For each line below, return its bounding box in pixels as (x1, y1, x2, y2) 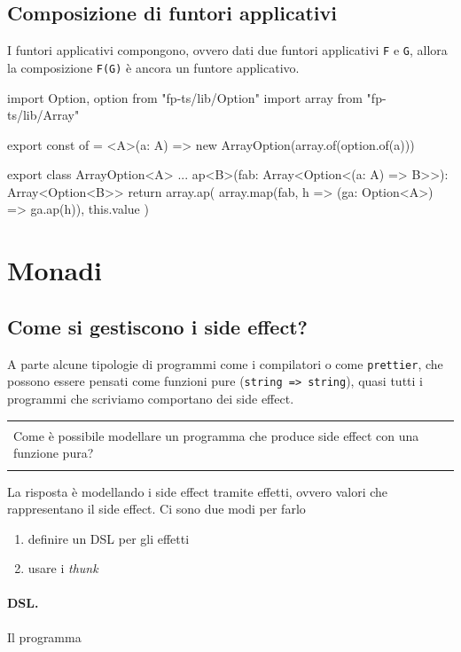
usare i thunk (27, 559, 98, 577)
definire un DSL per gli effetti (27, 529, 190, 547)
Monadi (7, 252, 103, 288)
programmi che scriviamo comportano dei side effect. (7, 389, 294, 407)
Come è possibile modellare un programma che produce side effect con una (13, 426, 419, 444)
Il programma (7, 627, 82, 646)
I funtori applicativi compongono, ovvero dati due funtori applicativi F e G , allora (7, 41, 448, 59)
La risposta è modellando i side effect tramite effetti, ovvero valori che (7, 482, 388, 500)
